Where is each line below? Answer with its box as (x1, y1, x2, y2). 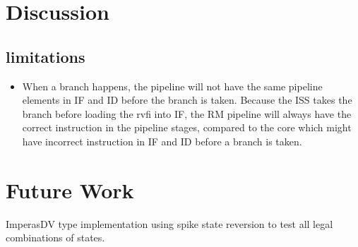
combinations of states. (6, 230, 105, 245)
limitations (6, 45, 85, 67)
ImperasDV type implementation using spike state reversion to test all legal (6, 216, 333, 231)
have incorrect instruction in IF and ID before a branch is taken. (22, 133, 302, 148)
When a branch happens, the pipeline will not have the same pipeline (22, 78, 323, 93)
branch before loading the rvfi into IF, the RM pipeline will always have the (22, 106, 352, 121)
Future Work (6, 175, 134, 204)
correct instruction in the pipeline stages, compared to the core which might (22, 120, 352, 135)
